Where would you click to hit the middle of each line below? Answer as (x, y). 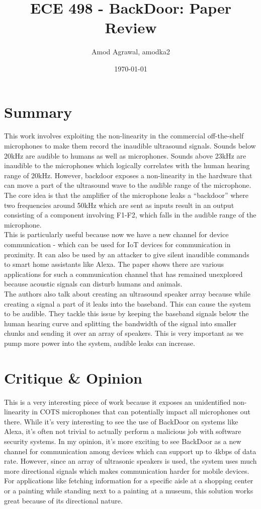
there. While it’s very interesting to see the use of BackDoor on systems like (121, 421)
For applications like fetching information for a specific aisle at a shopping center (129, 481)
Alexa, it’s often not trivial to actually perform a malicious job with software (123, 431)
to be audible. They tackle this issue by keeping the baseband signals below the (126, 313)
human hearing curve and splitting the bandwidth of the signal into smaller (120, 323)
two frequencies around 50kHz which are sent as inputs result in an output (119, 205)
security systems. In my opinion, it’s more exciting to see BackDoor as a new (123, 441)
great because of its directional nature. (63, 500)
